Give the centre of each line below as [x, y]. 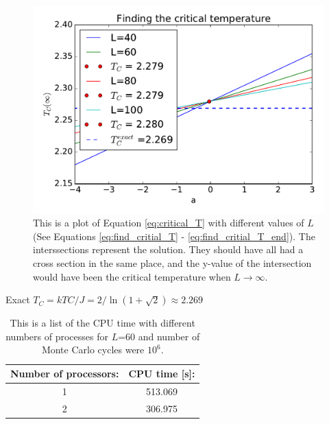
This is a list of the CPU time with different [102, 323]
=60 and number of [159, 336]
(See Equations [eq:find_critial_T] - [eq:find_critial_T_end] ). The [174, 236]
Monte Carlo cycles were [93, 350]
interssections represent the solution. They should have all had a [168, 249]
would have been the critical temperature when [132, 276]
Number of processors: [65, 374]
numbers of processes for [57, 336]
